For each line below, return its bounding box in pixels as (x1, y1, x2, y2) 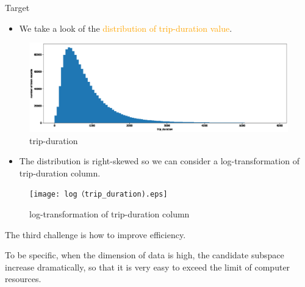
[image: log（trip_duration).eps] (29, 190, 168, 199)
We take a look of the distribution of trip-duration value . (19, 21, 232, 34)
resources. (5, 272, 41, 285)
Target (5, 1, 30, 13)
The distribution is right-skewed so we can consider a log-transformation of (19, 154, 300, 167)
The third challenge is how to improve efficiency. (5, 228, 186, 241)
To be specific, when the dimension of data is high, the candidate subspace (5, 249, 284, 261)
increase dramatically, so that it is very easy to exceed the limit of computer (5, 260, 290, 273)
